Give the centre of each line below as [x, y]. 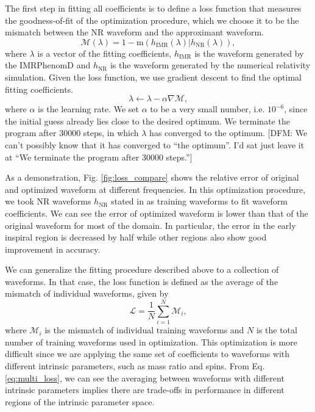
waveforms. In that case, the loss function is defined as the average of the [142, 281]
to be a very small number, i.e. [207, 109]
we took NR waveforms [48, 201]
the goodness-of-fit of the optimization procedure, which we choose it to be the [152, 20]
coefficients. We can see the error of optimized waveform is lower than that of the [157, 213]
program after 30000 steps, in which [72, 133]
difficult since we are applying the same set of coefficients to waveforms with [147, 354]
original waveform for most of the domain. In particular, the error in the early [150, 225]
